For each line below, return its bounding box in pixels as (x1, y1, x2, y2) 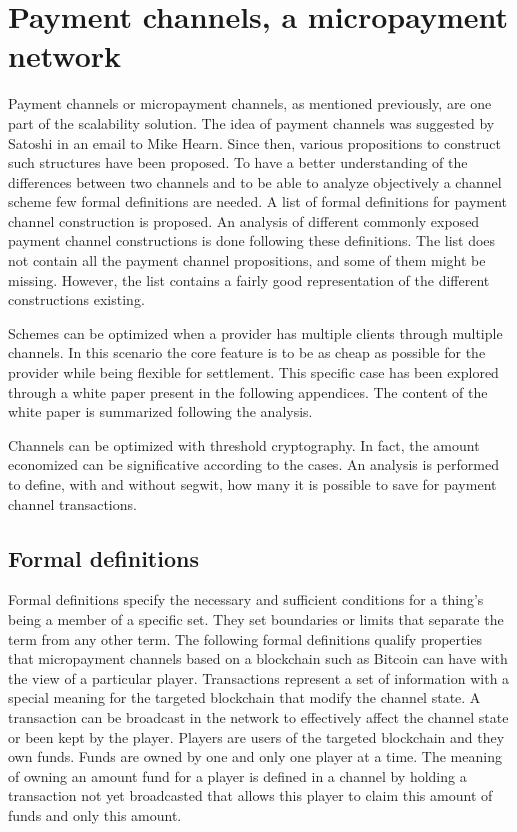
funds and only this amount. (8, 804, 182, 825)
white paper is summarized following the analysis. (8, 401, 313, 422)
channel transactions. (8, 493, 137, 514)
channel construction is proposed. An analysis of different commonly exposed (8, 210, 480, 231)
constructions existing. (8, 289, 145, 310)
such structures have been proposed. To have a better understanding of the (8, 152, 468, 173)
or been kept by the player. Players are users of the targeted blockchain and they (8, 726, 505, 747)
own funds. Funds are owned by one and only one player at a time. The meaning (8, 746, 502, 767)
